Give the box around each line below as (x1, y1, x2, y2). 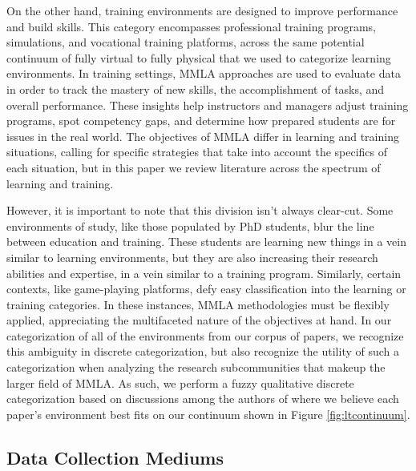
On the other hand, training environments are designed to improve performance (6, 2, 398, 18)
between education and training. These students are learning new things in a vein (6, 233, 406, 250)
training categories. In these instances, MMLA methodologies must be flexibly (6, 296, 390, 312)
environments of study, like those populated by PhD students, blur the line (6, 217, 374, 234)
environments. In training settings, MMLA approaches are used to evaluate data (6, 65, 401, 82)
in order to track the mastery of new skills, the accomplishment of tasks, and (6, 80, 385, 97)
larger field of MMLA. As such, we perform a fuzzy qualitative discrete (6, 374, 354, 391)
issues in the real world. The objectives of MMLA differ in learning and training (6, 127, 399, 144)
